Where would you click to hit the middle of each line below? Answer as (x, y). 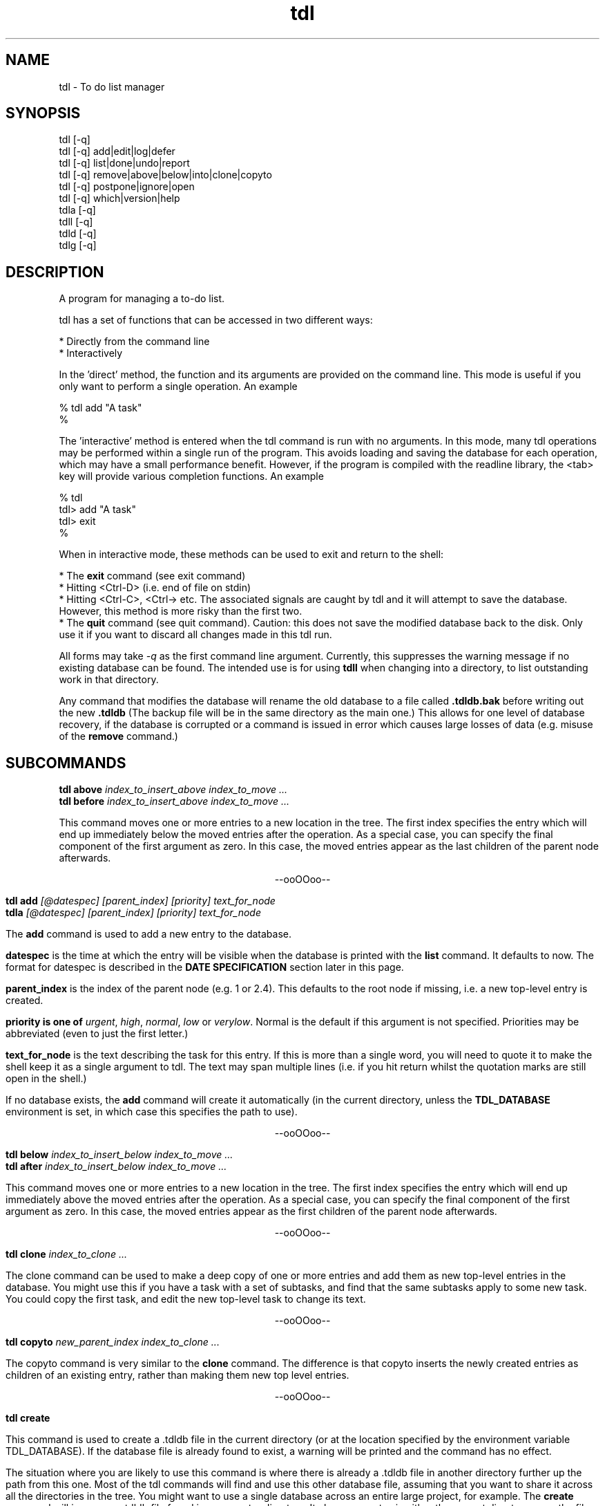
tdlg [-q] (78, 245)
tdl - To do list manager (112, 86)
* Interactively (91, 353)
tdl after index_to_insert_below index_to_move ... (116, 1166)
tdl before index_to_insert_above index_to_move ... (174, 801)
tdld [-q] (78, 234)
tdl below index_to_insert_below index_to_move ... (119, 1155)
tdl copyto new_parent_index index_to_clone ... (113, 1342)
